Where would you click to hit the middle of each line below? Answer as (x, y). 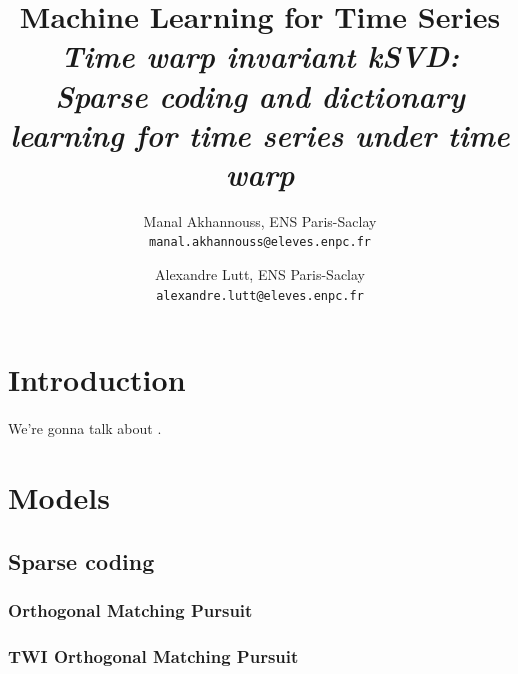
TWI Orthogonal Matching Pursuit (153, 655)
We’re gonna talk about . (85, 428)
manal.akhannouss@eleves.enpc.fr (260, 242)
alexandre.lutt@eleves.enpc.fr (260, 295)
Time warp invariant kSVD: (260, 56)
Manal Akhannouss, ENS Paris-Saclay (260, 220)
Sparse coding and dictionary (260, 95)
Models (59, 496)
